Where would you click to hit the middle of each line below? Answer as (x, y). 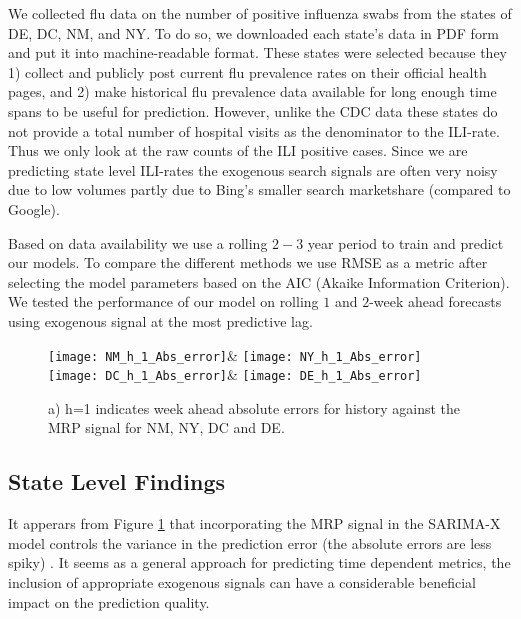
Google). (34, 208)
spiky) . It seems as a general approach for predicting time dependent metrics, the (259, 562)
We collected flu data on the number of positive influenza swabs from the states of (260, 13)
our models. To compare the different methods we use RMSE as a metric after (248, 262)
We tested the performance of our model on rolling (163, 301)
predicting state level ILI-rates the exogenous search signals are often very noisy (253, 169)
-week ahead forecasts (435, 301)
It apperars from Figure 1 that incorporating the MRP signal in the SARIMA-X (254, 523)
